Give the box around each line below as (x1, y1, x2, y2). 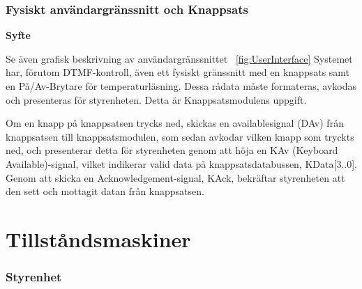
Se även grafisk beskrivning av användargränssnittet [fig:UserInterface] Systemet (6, 51, 353, 65)
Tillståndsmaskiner (6, 224, 191, 253)
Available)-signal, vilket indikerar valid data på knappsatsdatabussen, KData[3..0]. (6, 156, 357, 171)
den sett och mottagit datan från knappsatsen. (6, 184, 204, 198)
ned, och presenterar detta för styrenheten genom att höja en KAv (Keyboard (6, 143, 338, 157)
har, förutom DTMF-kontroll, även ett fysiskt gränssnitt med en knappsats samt (6, 65, 350, 79)
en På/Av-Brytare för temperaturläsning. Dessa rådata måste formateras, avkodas (6, 79, 357, 93)
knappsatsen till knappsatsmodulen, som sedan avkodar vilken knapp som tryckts (6, 129, 354, 143)
